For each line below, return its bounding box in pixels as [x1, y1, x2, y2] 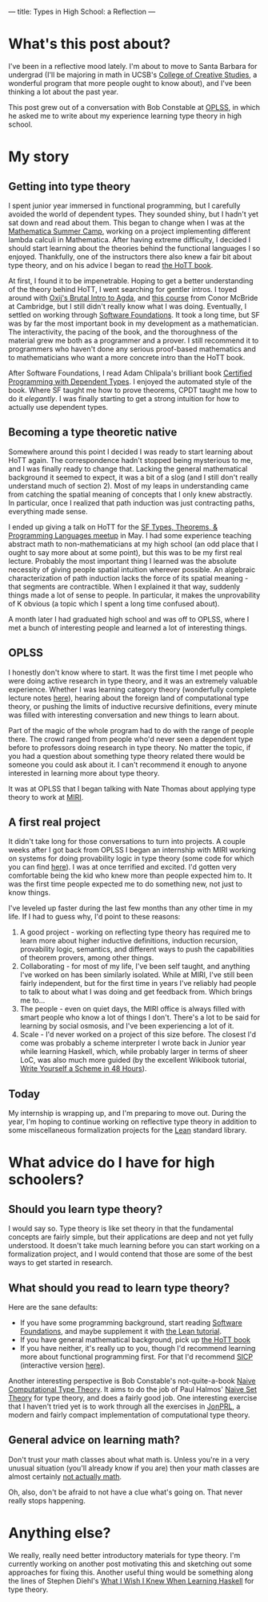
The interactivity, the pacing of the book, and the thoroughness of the [8, 326, 238, 336]
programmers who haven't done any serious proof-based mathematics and [8, 344, 256, 354]
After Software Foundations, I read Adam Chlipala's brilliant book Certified [8, 368, 253, 378]
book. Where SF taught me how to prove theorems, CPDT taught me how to [8, 385, 258, 395]
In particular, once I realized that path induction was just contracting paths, [8, 497, 255, 508]
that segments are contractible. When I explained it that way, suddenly [8, 582, 241, 591]
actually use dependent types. [8, 402, 109, 412]
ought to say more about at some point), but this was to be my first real [8, 547, 242, 557]
